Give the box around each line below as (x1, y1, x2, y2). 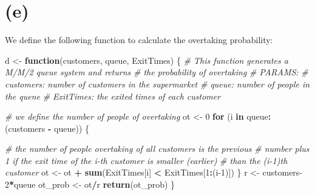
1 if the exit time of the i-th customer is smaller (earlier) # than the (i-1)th (5, 154, 288, 166)
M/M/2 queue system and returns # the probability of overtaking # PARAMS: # (5, 66, 308, 78)
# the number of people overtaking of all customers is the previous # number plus (5, 142, 310, 155)
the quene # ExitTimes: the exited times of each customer (5, 89, 221, 102)
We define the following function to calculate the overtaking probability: (5, 33, 273, 46)
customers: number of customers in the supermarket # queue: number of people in (5, 77, 310, 90)
